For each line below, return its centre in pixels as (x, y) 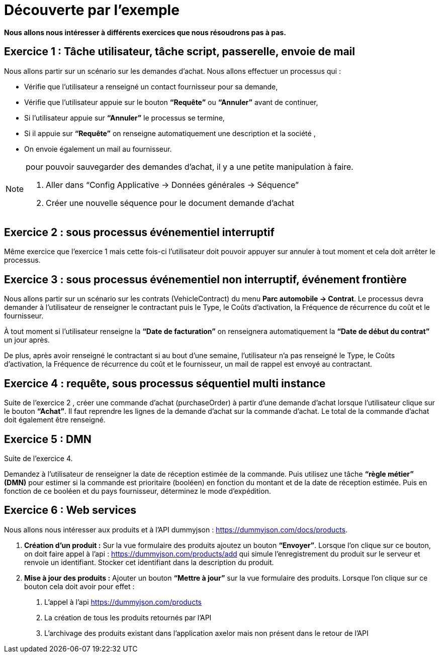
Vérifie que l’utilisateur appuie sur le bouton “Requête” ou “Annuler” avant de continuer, (171, 102)
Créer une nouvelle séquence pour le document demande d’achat (170, 203)
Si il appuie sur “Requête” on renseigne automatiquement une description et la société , (170, 133)
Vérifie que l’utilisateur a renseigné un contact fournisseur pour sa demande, (151, 86)
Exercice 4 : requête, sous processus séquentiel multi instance (165, 383)
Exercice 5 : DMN (48, 439)
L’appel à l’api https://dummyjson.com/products (123, 602)
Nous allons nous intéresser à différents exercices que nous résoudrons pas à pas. (145, 32)
